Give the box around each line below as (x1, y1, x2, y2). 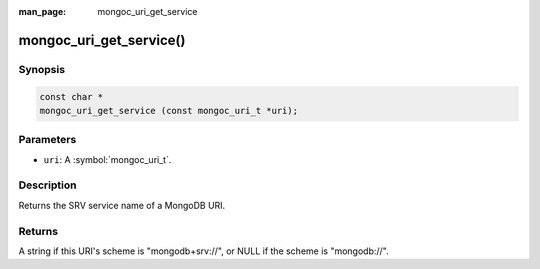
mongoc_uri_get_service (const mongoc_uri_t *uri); (39, 105, 299, 116)
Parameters (18, 133, 77, 147)
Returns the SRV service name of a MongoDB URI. (18, 199, 226, 211)
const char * (39, 91, 104, 102)
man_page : (18, 6, 67, 17)
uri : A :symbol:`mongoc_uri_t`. (43, 153, 172, 165)
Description (18, 178, 77, 192)
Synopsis (18, 62, 65, 76)
